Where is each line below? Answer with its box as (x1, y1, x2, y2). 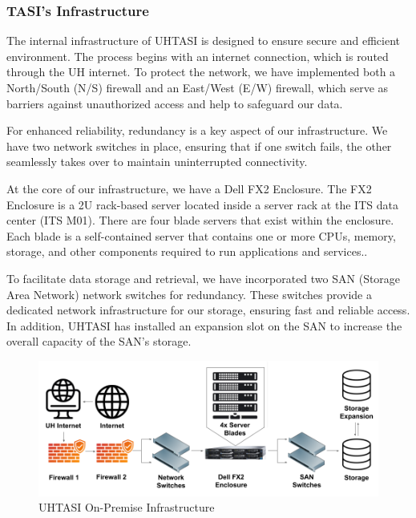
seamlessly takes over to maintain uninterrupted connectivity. (6, 153, 308, 170)
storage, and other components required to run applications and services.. (6, 243, 368, 260)
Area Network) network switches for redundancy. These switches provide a (6, 285, 372, 302)
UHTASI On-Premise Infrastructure (38, 499, 215, 516)
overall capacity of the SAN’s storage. (6, 333, 192, 350)
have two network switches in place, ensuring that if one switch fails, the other (6, 137, 392, 154)
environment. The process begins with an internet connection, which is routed (6, 47, 389, 64)
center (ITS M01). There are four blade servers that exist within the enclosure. (6, 212, 394, 229)
